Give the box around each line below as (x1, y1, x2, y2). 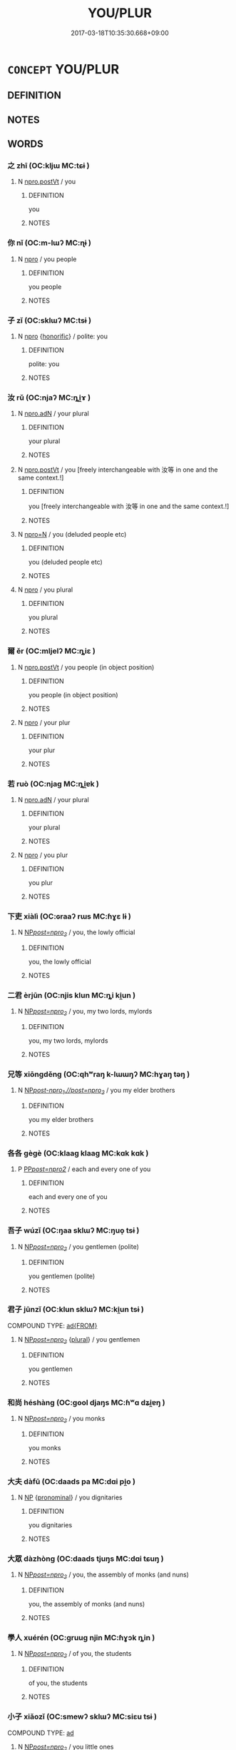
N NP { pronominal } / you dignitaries (17, 1493, 123, 1502)
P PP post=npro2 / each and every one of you (17, 1165, 151, 1173)
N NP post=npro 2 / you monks (17, 1414, 106, 1425)
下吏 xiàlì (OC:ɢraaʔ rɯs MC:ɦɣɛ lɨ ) (7, 911, 132, 921)
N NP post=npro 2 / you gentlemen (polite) (17, 1242, 139, 1253)
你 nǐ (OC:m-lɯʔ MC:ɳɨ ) (7, 238, 91, 248)
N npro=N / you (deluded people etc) (17, 530, 127, 539)
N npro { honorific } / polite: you (17, 332, 108, 340)
